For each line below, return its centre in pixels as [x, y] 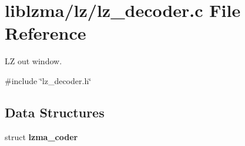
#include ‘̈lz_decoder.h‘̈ [48, 80]
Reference [46, 33]
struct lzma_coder [41, 136]
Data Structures [55, 112]
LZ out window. [33, 61]
